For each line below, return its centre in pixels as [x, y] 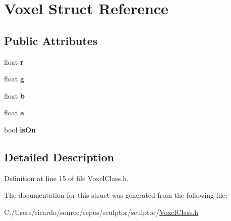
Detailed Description [59, 157]
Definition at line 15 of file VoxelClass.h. [66, 178]
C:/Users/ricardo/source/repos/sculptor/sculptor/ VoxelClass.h [101, 212]
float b [14, 95]
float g [14, 79]
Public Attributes [51, 40]
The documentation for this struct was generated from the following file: [116, 195]
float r [14, 61]
